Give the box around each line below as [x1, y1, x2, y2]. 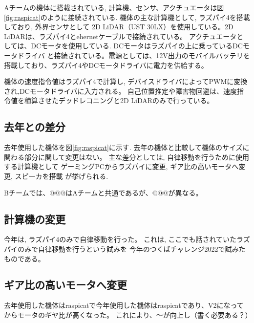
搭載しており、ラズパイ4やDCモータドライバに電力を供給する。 [4, 60, 208, 70]
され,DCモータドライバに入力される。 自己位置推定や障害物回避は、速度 [4, 86, 237, 96]
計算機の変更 [4, 211, 65, 226]
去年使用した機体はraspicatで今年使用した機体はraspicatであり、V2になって [4, 300, 244, 310]
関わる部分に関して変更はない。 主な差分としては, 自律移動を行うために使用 [4, 151, 250, 162]
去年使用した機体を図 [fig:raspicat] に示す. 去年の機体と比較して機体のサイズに [4, 142, 250, 152]
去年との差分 [4, 119, 65, 134]
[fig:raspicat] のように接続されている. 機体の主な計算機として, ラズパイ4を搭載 [4, 12, 250, 22]
